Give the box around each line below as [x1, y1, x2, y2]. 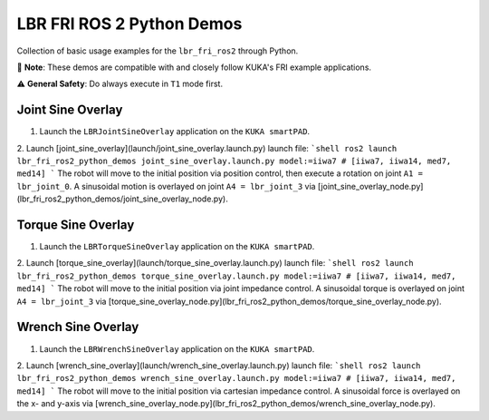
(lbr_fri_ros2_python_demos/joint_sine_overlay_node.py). [16, 193, 228, 204]
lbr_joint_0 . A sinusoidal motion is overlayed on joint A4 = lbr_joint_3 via [16, 181, 316, 191]
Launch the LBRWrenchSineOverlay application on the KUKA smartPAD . [39, 343, 315, 354]
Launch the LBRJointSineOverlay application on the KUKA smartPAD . [39, 126, 311, 137]
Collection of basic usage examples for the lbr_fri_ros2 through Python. [16, 45, 299, 56]
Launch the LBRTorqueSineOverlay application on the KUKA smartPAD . [39, 241, 315, 252]
